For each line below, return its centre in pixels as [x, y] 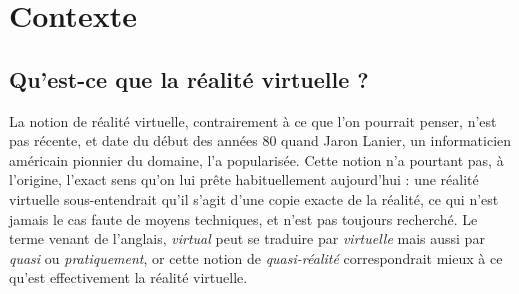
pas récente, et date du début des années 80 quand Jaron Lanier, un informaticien [260, 140]
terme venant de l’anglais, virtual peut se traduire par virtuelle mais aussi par [247, 238]
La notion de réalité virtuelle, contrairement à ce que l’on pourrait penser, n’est [253, 120]
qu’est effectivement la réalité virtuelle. [128, 277]
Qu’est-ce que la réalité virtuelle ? [189, 78]
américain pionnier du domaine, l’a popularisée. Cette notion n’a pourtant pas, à [256, 159]
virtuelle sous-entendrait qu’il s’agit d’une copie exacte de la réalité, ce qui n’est [254, 198]
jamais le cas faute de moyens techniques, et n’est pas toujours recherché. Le [243, 218]
